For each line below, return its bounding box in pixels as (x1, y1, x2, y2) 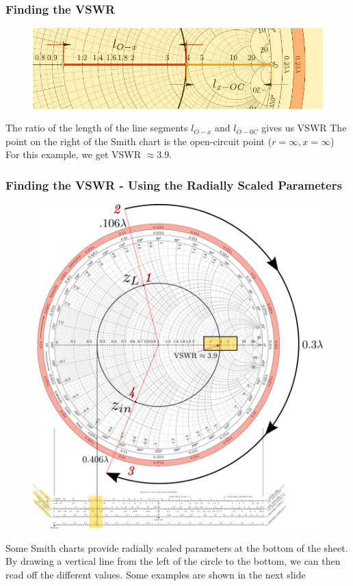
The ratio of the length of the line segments (5, 120, 188, 135)
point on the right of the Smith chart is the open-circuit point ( (5, 133, 272, 148)
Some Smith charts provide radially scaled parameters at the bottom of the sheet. (5, 540, 348, 555)
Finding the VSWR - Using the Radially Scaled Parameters (5, 176, 342, 193)
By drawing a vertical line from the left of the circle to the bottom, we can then (5, 554, 341, 568)
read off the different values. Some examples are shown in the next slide (5, 568, 306, 582)
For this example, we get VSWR (5, 147, 142, 162)
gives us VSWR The (261, 120, 347, 135)
